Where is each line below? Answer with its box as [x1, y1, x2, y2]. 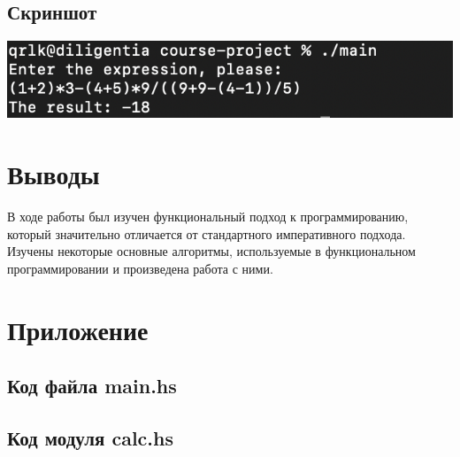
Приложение [7, 311, 149, 347]
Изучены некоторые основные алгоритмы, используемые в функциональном [7, 242, 416, 260]
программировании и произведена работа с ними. [7, 259, 273, 277]
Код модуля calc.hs [7, 423, 174, 451]
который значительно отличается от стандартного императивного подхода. [7, 224, 406, 243]
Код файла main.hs [7, 372, 177, 399]
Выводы [7, 156, 100, 192]
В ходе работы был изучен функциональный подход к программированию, [7, 206, 409, 225]
